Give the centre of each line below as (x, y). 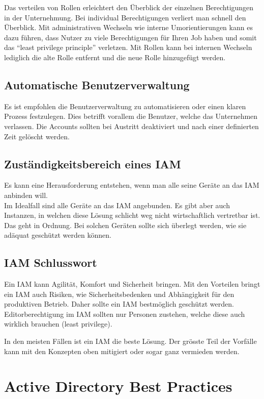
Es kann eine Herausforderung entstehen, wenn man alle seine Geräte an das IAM (132, 185)
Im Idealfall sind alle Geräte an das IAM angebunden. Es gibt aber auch (117, 205)
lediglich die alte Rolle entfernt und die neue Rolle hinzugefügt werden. (115, 57)
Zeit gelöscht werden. (37, 136)
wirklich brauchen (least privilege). (58, 324)
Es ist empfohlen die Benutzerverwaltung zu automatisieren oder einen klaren (125, 106)
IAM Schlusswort (51, 263)
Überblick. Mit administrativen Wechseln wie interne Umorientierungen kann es (128, 27)
